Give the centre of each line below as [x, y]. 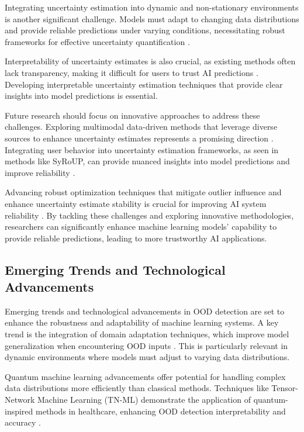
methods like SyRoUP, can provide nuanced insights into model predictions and [147, 161]
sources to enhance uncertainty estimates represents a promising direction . [139, 138]
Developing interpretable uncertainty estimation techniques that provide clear [144, 84]
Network [20, 400]
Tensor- [285, 388]
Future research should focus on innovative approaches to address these [132, 115]
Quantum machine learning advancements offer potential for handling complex [145, 376]
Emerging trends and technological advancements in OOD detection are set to [145, 311]
